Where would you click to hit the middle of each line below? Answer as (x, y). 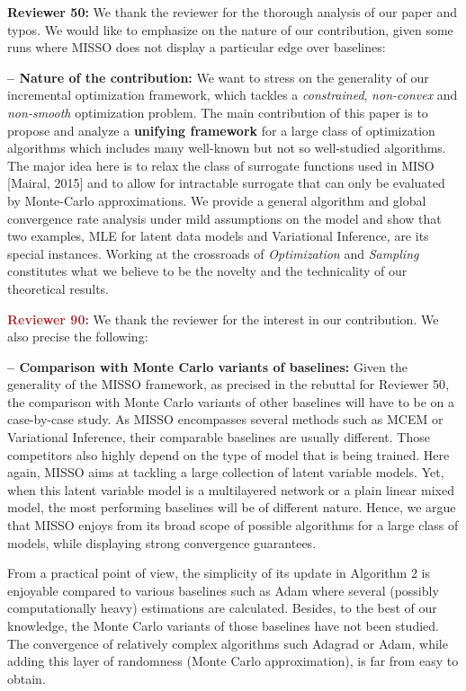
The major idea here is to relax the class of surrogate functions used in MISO (221, 165)
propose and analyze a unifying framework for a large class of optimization (221, 130)
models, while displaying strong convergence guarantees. (162, 542)
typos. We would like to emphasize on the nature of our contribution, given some (230, 29)
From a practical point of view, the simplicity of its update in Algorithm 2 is (219, 573)
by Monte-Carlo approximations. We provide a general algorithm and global (217, 200)
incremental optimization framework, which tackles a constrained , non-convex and (233, 95)
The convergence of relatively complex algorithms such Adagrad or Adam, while (228, 643)
